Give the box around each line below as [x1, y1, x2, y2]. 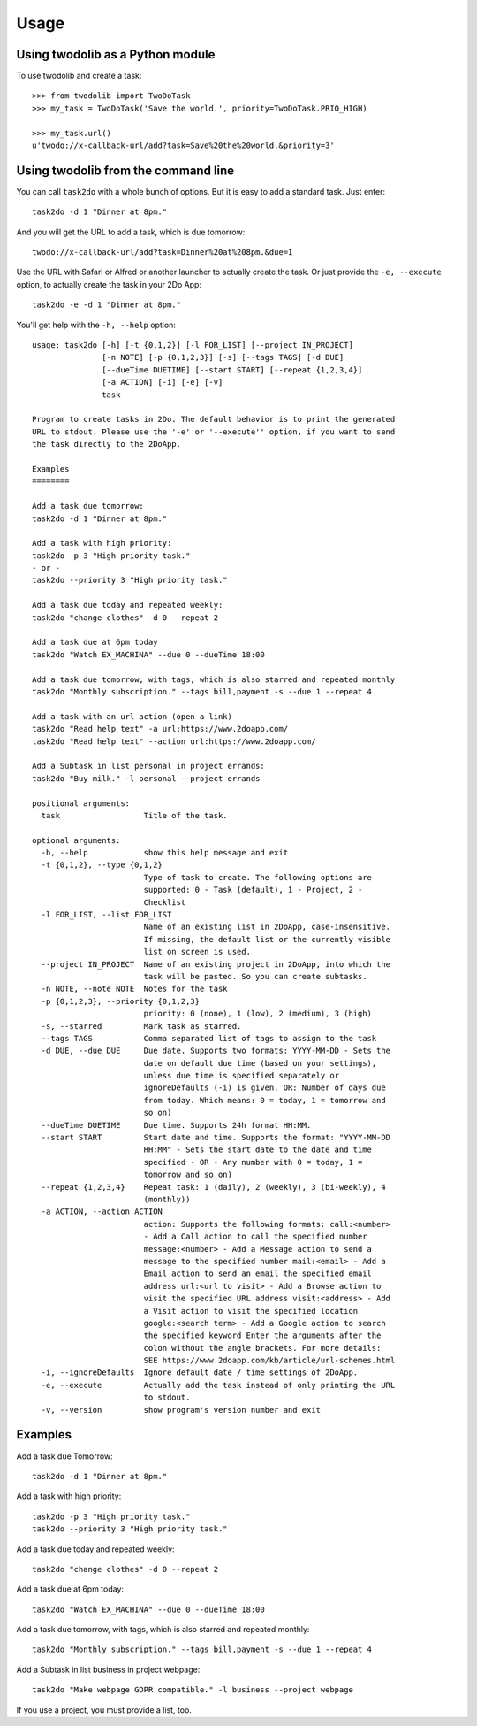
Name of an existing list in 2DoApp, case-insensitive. [143, 922, 391, 932]
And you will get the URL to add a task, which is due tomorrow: [16, 226, 246, 237]
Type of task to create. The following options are [143, 872, 373, 882]
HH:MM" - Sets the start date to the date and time [143, 1145, 373, 1155]
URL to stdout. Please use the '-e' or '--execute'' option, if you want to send [32, 426, 396, 437]
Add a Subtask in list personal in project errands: [32, 761, 265, 771]
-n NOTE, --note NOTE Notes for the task [41, 984, 229, 994]
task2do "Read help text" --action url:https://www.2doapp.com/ [32, 736, 317, 747]
